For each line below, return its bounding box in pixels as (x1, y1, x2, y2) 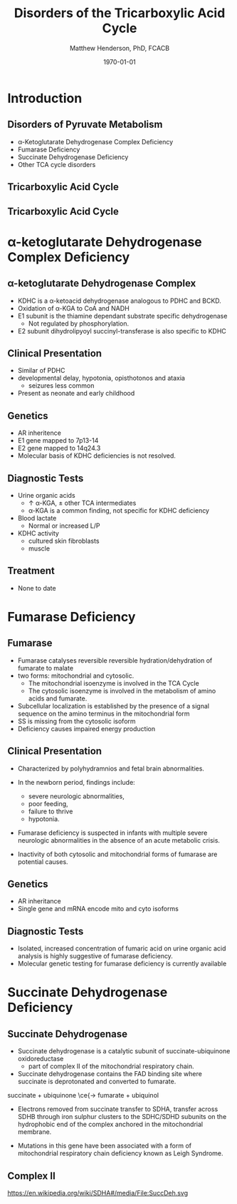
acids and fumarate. (28, 694, 88, 703)
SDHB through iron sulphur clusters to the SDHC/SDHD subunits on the (17, 1113, 227, 1121)
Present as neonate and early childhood (17, 389, 135, 398)
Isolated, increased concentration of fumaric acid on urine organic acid (17, 944, 226, 953)
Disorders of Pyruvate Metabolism (7, 119, 163, 131)
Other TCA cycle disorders (17, 160, 96, 169)
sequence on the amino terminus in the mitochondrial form (17, 709, 190, 718)
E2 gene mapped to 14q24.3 (17, 444, 101, 453)
